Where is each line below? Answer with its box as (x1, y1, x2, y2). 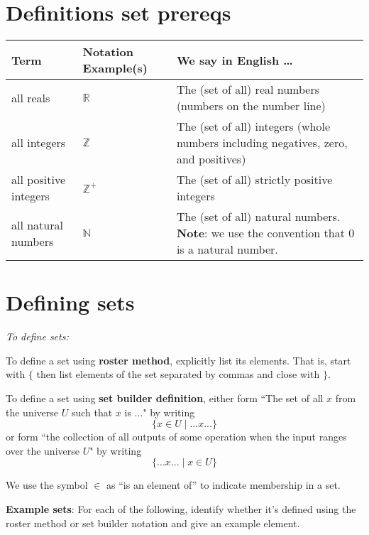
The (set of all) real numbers (176, 81, 320, 98)
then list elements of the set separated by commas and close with (36, 367, 320, 382)
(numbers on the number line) (176, 97, 326, 114)
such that (71, 404, 113, 419)
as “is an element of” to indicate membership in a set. (106, 477, 341, 492)
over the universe (6, 443, 79, 458)
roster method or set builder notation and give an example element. (6, 515, 300, 530)
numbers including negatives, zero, (176, 134, 348, 151)
